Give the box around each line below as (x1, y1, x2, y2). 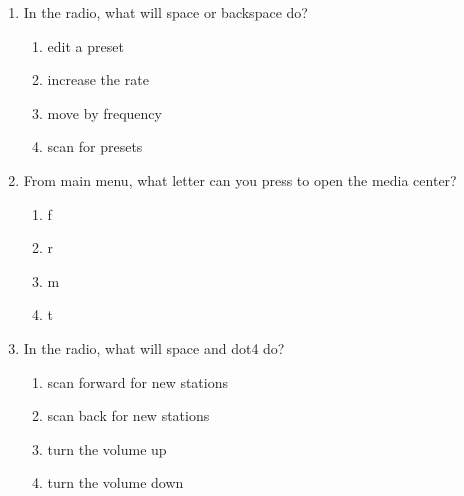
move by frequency (47, 102, 162, 123)
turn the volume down (47, 472, 184, 493)
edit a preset (47, 35, 124, 56)
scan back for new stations (47, 405, 210, 426)
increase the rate (47, 69, 149, 90)
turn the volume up (47, 438, 167, 459)
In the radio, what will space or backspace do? (23, 2, 308, 22)
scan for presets (47, 136, 143, 157)
